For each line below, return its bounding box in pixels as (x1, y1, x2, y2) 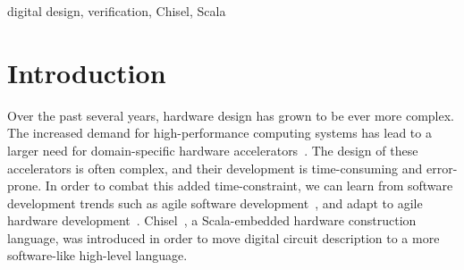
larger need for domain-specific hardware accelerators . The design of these (7, 140, 418, 159)
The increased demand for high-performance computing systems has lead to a (7, 123, 432, 142)
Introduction (7, 54, 166, 90)
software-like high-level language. (7, 246, 188, 265)
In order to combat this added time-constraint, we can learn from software (45, 176, 453, 195)
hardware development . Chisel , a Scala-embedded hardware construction (7, 211, 417, 230)
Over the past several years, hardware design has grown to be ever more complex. (7, 105, 454, 124)
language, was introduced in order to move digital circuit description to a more (7, 228, 440, 247)
